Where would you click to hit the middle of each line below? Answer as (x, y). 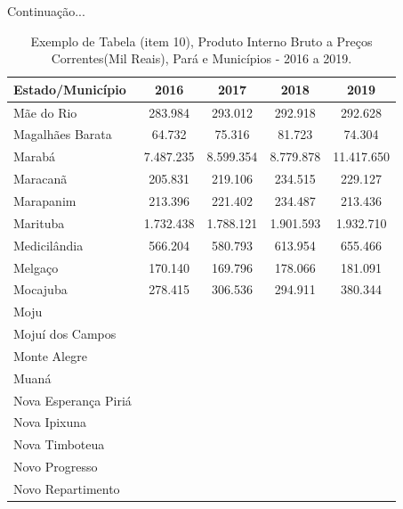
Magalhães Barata (63, 134)
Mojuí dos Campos (65, 334)
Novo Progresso (56, 467)
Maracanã (40, 179)
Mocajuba (40, 289)
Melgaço (36, 267)
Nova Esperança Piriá (73, 400)
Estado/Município (70, 89)
